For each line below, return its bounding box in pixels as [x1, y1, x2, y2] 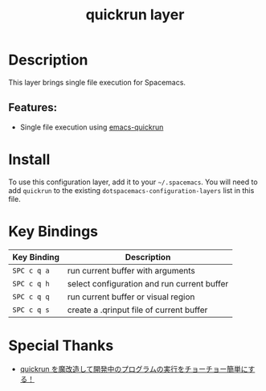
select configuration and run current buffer [67, 278, 229, 289]
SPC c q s [12, 305, 50, 315]
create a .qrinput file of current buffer [67, 304, 208, 315]
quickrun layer [85, 6, 185, 24]
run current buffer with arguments [67, 265, 195, 276]
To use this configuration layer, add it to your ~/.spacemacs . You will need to [8, 177, 259, 187]
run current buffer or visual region [67, 291, 195, 303]
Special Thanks [8, 336, 114, 355]
